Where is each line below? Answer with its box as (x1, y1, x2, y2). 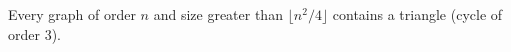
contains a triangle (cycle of (332, 4, 503, 24)
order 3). (8, 23, 61, 44)
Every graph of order (8, 4, 136, 24)
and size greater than (153, 4, 283, 24)
